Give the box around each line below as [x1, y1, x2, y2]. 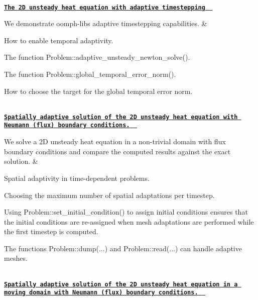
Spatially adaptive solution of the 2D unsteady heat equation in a [4, 280, 238, 288]
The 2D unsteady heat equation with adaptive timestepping [4, 4, 205, 11]
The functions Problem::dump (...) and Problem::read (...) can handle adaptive [4, 243, 242, 253]
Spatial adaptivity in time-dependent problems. [4, 172, 150, 183]
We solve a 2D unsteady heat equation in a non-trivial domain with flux [4, 136, 226, 147]
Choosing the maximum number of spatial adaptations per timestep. [4, 189, 215, 200]
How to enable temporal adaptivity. [4, 35, 113, 45]
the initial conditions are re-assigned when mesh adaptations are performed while [4, 216, 254, 227]
